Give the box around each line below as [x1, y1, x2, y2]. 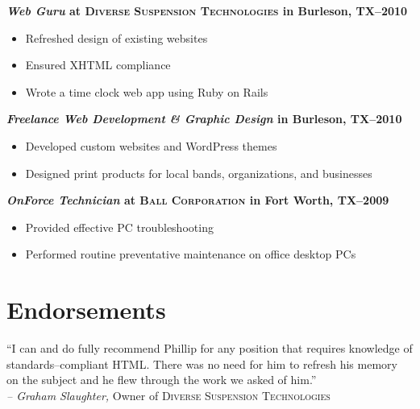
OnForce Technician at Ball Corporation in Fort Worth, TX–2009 [6, 192, 389, 209]
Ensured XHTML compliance [25, 56, 171, 73]
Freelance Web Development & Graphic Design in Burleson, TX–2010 [6, 110, 402, 127]
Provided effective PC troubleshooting [25, 218, 214, 235]
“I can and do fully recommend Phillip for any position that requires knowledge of [6, 340, 413, 357]
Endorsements [6, 293, 166, 326]
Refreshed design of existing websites [25, 29, 208, 46]
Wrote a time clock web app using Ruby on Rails [25, 83, 268, 100]
